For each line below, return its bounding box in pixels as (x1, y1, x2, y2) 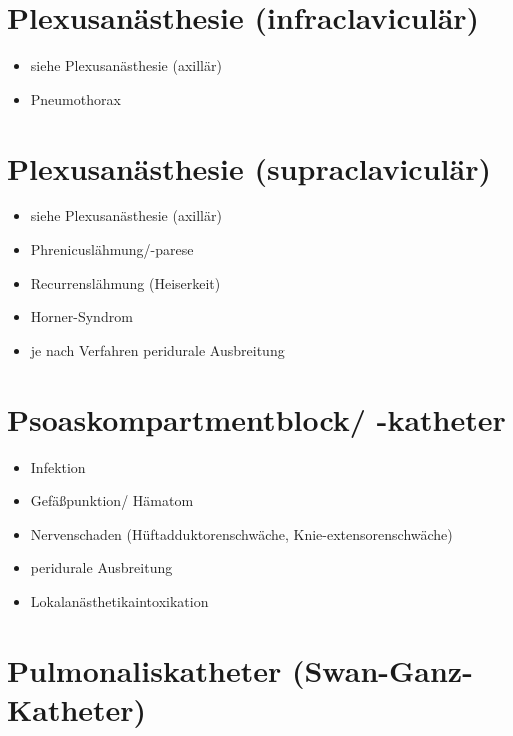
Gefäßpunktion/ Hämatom (30, 490, 194, 511)
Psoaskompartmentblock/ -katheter (7, 398, 506, 439)
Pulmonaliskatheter (7, 649, 282, 690)
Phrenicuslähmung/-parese (30, 239, 194, 260)
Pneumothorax (30, 88, 121, 109)
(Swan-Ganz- (291, 649, 473, 690)
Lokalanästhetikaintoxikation (30, 590, 209, 611)
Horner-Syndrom (30, 306, 133, 327)
